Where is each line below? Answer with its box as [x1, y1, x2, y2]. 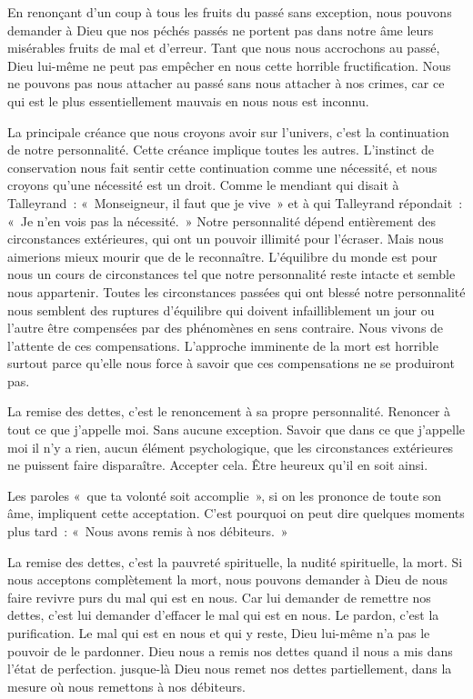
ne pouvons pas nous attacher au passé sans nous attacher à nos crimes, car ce [7, 74, 445, 93]
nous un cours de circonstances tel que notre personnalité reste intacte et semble [7, 265, 456, 284]
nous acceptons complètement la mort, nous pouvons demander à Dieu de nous [7, 570, 448, 589]
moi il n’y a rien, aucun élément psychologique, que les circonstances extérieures [7, 437, 454, 456]
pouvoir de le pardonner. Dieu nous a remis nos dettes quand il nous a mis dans [7, 641, 453, 660]
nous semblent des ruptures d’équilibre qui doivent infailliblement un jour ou [7, 300, 435, 319]
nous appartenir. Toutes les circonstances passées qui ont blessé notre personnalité [7, 282, 466, 301]
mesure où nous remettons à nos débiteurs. [7, 676, 246, 695]
